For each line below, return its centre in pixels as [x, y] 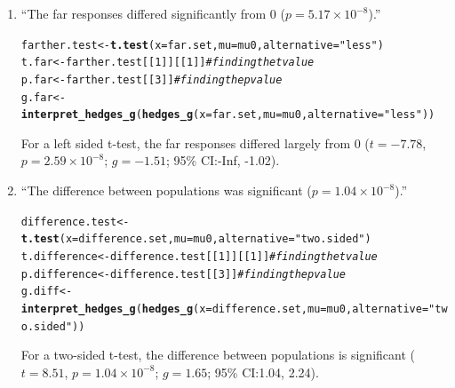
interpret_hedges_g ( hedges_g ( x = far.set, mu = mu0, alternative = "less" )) [228, 115]
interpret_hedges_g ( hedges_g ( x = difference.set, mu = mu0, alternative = [225, 309]
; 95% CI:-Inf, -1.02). [223, 160]
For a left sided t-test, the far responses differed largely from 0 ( [195, 143]
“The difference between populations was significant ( [166, 190]
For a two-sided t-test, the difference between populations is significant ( [218, 355]
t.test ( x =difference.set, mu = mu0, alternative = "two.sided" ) [196, 239]
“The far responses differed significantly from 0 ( [153, 13]
